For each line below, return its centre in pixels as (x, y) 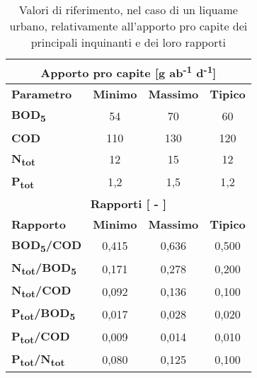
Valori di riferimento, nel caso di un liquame (128, 10)
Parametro (42, 94)
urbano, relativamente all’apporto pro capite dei (128, 26)
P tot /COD (41, 337)
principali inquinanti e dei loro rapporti (128, 42)
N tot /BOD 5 (44, 269)
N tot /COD (41, 291)
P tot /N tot (38, 360)
